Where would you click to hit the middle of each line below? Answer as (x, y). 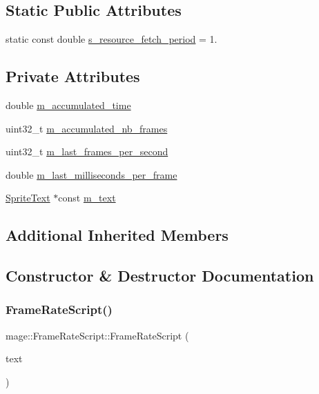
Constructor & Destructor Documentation (160, 276)
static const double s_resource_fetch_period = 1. (112, 39)
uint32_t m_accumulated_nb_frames (87, 128)
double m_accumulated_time (68, 105)
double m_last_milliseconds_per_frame (91, 174)
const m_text (87, 198)
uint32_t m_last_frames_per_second (87, 151)
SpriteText (28, 198)
